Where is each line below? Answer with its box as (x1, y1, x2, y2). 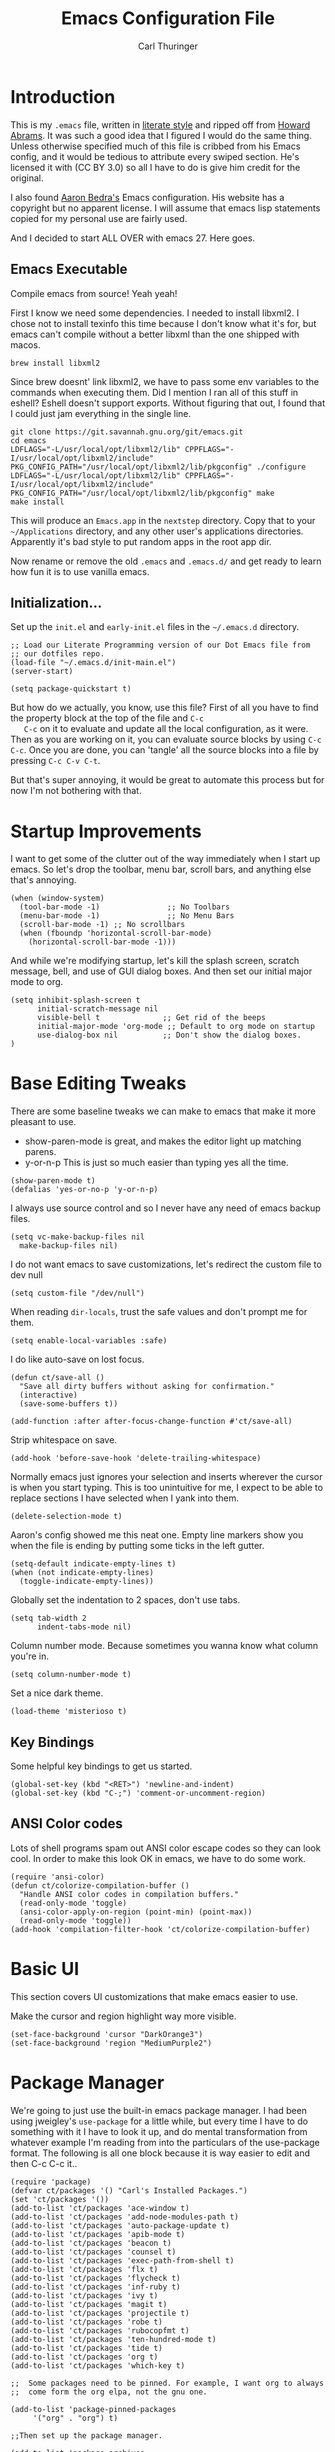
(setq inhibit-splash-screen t (10, 995, 141, 1006)
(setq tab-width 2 (10, 1613, 87, 1624)
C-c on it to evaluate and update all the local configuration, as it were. (23, 723, 309, 735)
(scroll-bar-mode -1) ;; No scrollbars (19, 920, 186, 930)
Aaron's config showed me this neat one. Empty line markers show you (10, 1529, 304, 1541)
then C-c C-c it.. (10, 2157, 78, 2169)
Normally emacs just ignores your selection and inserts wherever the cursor (10, 1471, 323, 1483)
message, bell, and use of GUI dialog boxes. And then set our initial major (10, 965, 313, 977)
